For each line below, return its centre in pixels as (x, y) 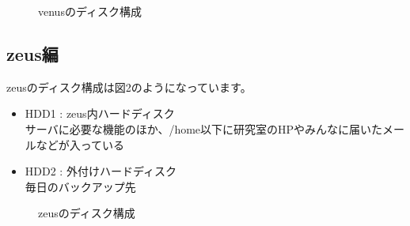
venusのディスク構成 (90, 11)
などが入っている (80, 144)
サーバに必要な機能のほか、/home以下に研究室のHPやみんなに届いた (204, 128)
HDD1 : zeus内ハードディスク (100, 113)
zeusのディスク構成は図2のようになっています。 (129, 87)
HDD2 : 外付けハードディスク (101, 171)
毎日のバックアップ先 (80, 186)
